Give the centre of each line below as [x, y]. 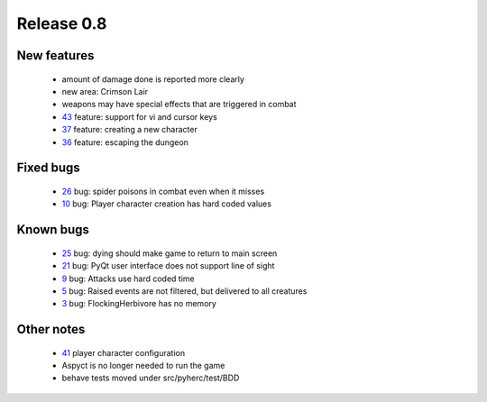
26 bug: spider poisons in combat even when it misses [163, 191]
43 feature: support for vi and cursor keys [140, 116]
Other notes [51, 329]
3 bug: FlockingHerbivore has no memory [139, 304]
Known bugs [53, 230]
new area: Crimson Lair [105, 91]
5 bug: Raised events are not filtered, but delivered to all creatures [184, 291]
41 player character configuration [123, 352]
